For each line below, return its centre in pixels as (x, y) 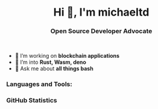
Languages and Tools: (39, 84)
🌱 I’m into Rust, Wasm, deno (50, 62)
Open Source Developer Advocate (101, 31)
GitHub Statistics (32, 101)
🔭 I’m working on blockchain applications (67, 56)
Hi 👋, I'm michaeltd (101, 12)
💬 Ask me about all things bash (54, 69)
